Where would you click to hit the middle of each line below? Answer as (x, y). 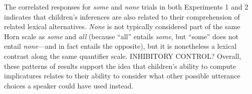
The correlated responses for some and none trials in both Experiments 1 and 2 (126, 7)
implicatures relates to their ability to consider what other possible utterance (122, 76)
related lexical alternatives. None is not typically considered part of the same (122, 26)
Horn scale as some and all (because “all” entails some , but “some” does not (121, 36)
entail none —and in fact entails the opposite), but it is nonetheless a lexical (120, 46)
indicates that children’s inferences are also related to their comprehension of (122, 16)
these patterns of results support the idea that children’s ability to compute (120, 66)
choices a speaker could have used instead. (69, 85)
